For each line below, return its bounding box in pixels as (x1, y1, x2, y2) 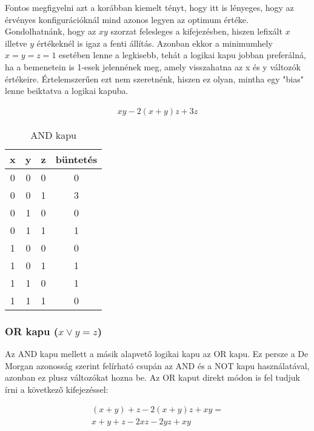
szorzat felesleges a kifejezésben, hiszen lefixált (110, 25, 282, 38)
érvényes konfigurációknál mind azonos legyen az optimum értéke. (5, 13, 249, 25)
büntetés (55, 152, 98, 166)
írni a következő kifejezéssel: (5, 383, 109, 395)
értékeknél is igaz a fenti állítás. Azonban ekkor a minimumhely (36, 36, 273, 49)
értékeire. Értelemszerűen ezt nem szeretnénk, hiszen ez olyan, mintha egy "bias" (5, 72, 304, 85)
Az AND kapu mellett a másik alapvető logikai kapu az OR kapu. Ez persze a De (5, 347, 309, 359)
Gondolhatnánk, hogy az (5, 25, 96, 38)
